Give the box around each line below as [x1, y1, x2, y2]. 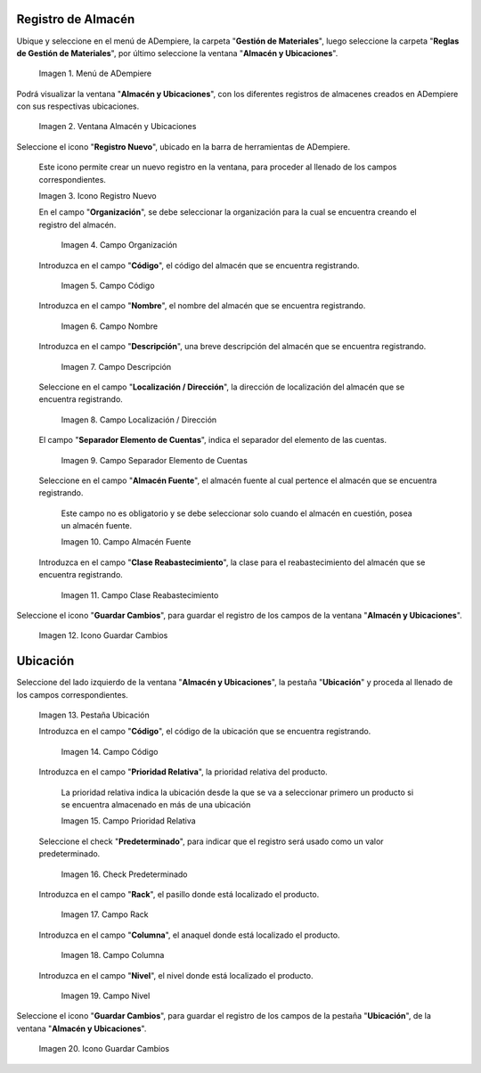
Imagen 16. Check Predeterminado [61, 869, 188, 880]
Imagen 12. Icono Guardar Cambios [38, 630, 168, 641]
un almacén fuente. [61, 520, 133, 531]
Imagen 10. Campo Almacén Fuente [61, 536, 192, 547]
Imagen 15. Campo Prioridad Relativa [61, 815, 196, 826]
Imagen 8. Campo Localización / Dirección [61, 414, 217, 425]
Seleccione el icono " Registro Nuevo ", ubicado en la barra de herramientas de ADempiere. [16, 141, 351, 152]
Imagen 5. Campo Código [61, 280, 155, 291]
